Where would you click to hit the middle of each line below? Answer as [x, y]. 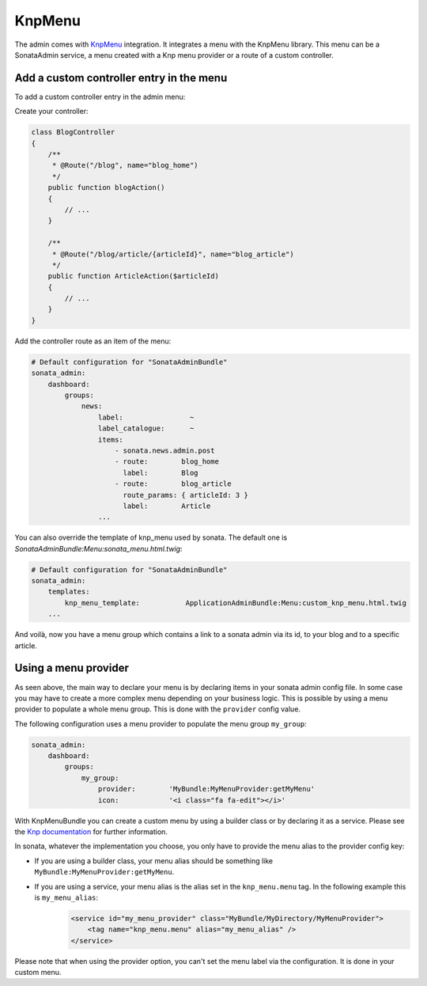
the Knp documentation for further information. [91, 832]
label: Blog [161, 472]
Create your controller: [51, 112]
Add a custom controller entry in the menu [121, 78]
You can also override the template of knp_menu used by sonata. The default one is [151, 537]
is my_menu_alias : [66, 897]
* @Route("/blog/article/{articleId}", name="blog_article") [173, 254]
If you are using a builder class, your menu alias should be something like [154, 861]
